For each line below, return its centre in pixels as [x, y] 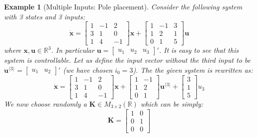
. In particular [73, 50]
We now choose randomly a [45, 103]
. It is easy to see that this [199, 50]
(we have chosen [88, 69]
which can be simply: [172, 103]
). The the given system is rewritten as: [193, 69]
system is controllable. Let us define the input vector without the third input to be [127, 60]
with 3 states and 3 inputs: [44, 16]
